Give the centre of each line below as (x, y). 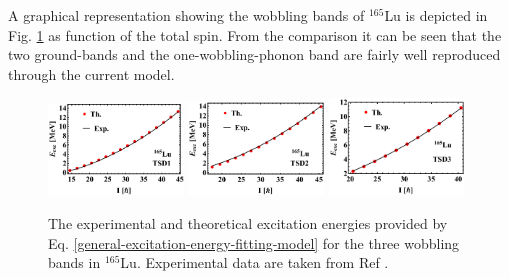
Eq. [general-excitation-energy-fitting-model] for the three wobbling (254, 242)
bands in (74, 262)
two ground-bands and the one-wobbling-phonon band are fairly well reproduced (254, 54)
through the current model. (91, 73)
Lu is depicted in (436, 15)
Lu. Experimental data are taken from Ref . (254, 262)
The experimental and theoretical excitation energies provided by (248, 222)
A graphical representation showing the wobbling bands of (186, 15)
